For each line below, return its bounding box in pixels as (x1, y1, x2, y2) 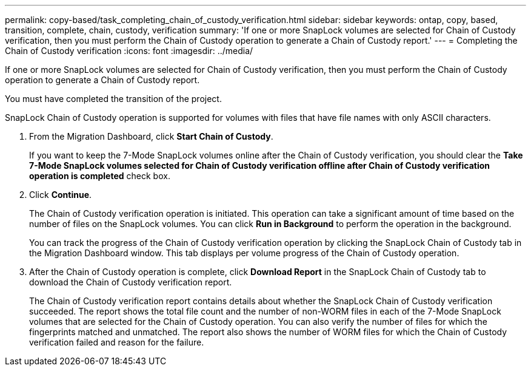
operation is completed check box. (29, 171, 170, 181)
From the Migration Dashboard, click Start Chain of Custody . (29, 131, 273, 141)
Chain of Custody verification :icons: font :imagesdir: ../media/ (5, 46, 253, 56)
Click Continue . (29, 189, 92, 200)
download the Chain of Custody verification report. (29, 277, 232, 287)
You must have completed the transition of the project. (5, 94, 222, 104)
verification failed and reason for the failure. (29, 337, 204, 347)
